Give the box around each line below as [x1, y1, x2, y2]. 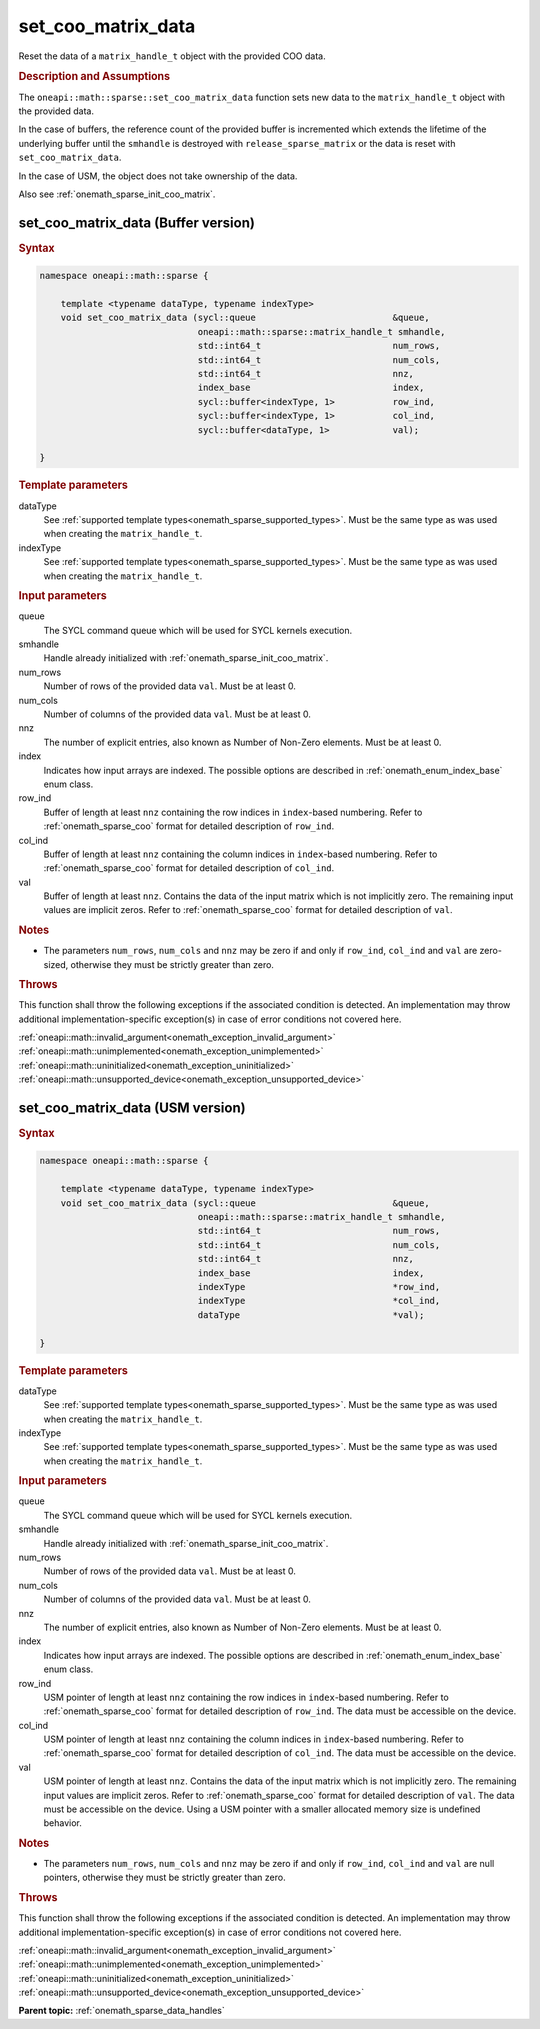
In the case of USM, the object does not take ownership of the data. [18, 170, 298, 182]
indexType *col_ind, [197, 1295, 441, 1307]
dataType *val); [197, 1309, 425, 1320]
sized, [43, 958, 69, 970]
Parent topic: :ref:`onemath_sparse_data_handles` [18, 2005, 225, 2017]
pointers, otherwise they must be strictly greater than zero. [43, 1871, 286, 1884]
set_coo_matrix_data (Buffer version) [18, 214, 255, 231]
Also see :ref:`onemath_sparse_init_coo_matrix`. [18, 188, 216, 200]
